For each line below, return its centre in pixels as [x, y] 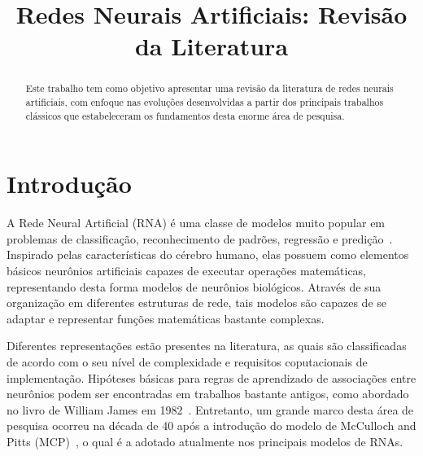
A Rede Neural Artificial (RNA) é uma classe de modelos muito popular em [196, 223]
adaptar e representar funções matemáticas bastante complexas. [166, 318]
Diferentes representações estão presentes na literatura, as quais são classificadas [207, 346]
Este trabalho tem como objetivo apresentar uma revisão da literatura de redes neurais [209, 88]
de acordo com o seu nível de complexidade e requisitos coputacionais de [187, 362]
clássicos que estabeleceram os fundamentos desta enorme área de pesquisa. [185, 115]
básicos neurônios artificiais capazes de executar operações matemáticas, [187, 271]
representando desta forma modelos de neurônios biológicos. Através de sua [194, 286]
